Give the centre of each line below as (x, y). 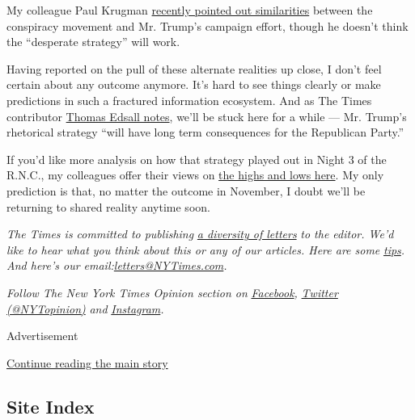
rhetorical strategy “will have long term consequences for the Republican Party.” (205, 132)
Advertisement (42, 336)
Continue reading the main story (87, 362)
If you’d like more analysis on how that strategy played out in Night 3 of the (197, 159)
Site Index (51, 406)
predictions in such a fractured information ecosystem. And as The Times (189, 100)
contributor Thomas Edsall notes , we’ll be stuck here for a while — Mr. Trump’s (207, 116)
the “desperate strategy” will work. (93, 42)
